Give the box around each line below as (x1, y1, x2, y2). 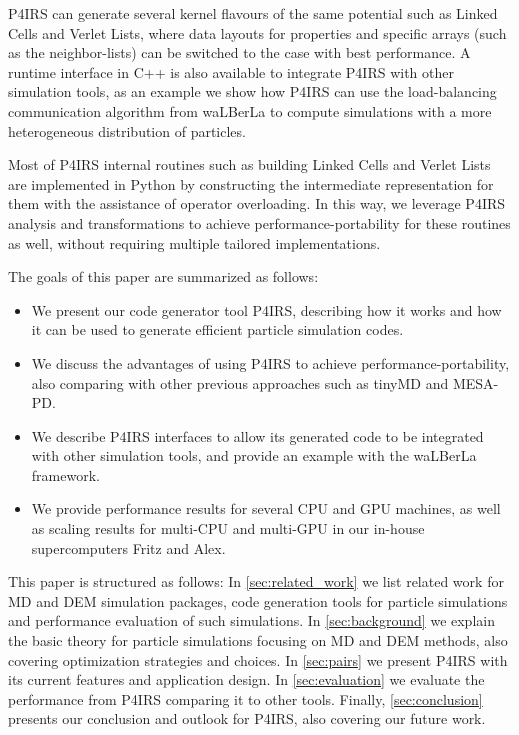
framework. (31, 464, 100, 485)
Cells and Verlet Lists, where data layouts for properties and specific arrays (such (8, 22, 507, 43)
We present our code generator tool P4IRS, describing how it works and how (31, 299, 502, 320)
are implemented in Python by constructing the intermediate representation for (8, 173, 494, 194)
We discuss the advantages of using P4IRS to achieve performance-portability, (31, 352, 510, 373)
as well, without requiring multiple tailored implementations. (8, 232, 381, 253)
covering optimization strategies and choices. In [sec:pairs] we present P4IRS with (8, 649, 508, 670)
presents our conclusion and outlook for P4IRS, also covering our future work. (8, 708, 486, 729)
